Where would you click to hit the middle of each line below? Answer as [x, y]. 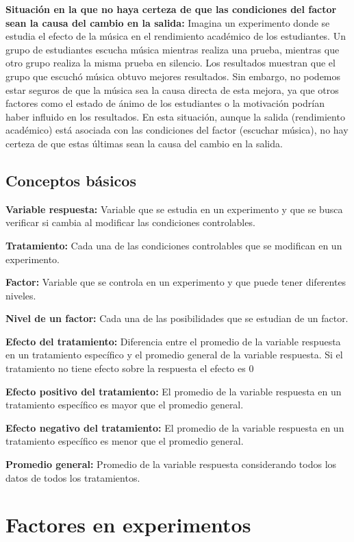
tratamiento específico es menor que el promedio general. [125, 441]
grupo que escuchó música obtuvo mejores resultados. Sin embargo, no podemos [173, 76]
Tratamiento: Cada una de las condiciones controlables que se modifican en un [174, 245]
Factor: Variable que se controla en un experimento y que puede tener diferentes [176, 282]
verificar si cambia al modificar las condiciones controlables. [130, 222]
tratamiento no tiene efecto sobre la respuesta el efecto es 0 [130, 368]
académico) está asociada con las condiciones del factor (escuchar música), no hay [177, 130]
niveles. [21, 295]
